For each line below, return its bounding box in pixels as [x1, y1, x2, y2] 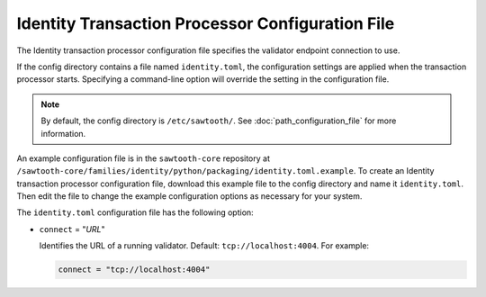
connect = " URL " [39, 223, 105, 234]
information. [40, 128, 86, 139]
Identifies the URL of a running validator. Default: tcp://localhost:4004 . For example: [39, 240, 369, 251]
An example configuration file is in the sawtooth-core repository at [16, 153, 270, 164]
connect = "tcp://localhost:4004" [58, 265, 211, 274]
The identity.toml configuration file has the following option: [16, 207, 254, 218]
